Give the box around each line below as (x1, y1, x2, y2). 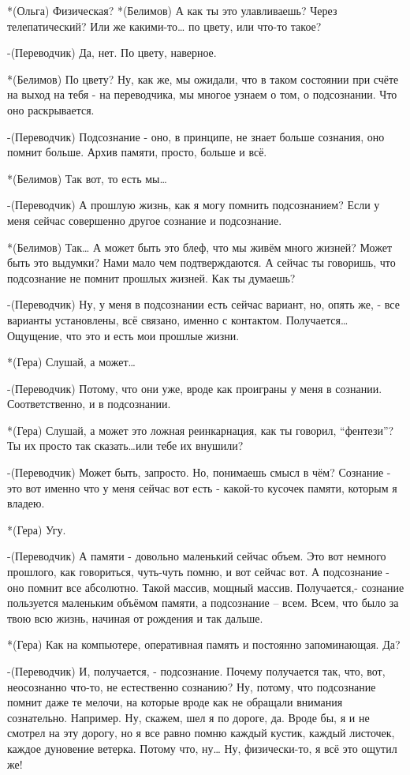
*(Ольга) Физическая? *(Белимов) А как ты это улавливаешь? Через (7, 2, 337, 18)
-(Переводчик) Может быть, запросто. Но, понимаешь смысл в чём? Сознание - (7, 464, 391, 481)
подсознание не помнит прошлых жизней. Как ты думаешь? (7, 269, 296, 286)
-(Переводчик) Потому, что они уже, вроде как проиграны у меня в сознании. (7, 380, 382, 396)
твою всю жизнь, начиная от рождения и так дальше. (7, 609, 263, 626)
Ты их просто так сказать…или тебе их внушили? (7, 437, 244, 454)
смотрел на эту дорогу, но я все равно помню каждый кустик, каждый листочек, (7, 724, 395, 741)
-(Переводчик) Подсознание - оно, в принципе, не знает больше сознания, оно (7, 128, 385, 144)
